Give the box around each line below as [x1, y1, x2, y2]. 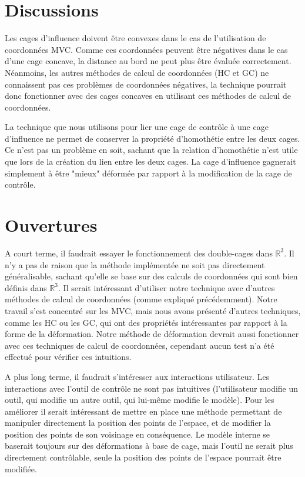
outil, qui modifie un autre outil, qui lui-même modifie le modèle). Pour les [5, 393, 274, 406]
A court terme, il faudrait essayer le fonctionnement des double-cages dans [5, 246, 273, 259]
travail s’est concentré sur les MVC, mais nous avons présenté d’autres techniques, [5, 304, 301, 316]
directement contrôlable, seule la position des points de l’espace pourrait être [5, 451, 281, 463]
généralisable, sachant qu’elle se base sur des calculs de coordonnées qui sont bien [5, 270, 298, 282]
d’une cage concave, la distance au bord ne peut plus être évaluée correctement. [5, 55, 291, 67]
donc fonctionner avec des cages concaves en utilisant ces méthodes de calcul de [5, 89, 291, 102]
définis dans [5, 281, 47, 293]
